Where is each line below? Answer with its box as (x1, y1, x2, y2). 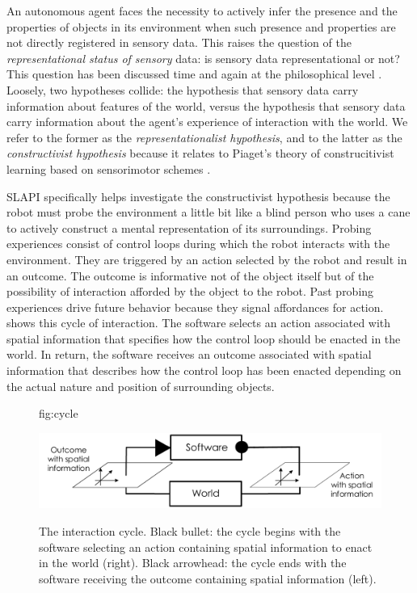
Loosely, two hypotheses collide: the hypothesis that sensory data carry (6, 81, 359, 98)
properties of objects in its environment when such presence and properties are (6, 18, 396, 35)
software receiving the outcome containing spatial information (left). (39, 570, 377, 587)
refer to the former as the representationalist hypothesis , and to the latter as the (6, 128, 402, 145)
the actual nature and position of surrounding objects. (6, 377, 275, 394)
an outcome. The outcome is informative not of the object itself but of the (6, 267, 374, 284)
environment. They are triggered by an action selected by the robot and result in (6, 250, 407, 267)
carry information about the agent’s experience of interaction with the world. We (6, 113, 408, 130)
